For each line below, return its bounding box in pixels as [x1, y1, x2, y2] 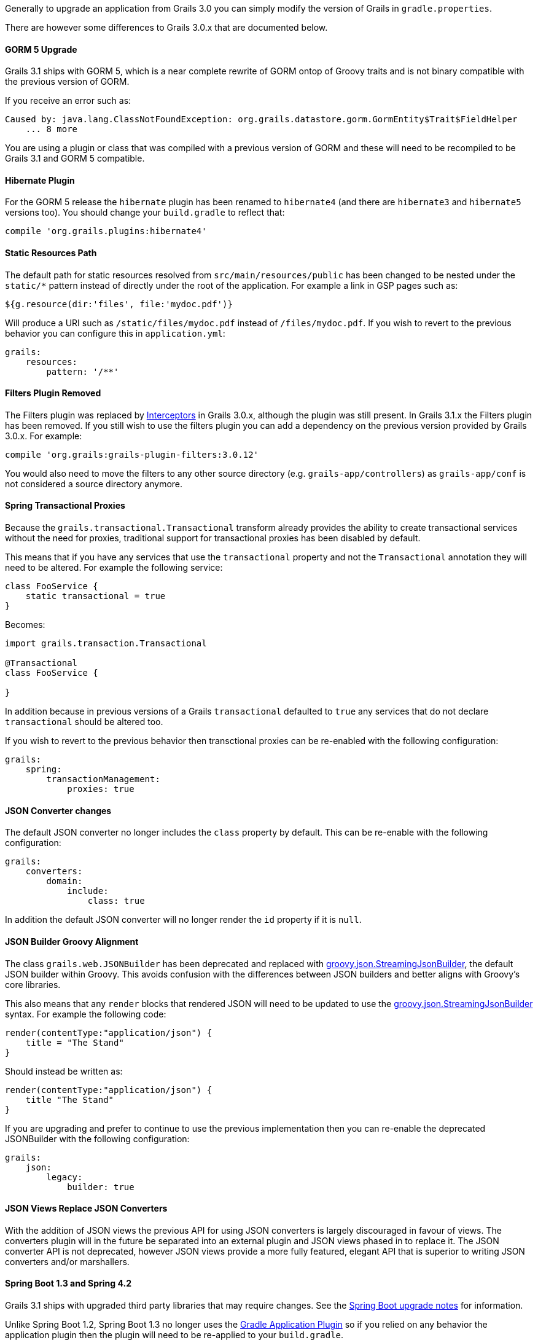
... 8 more [25, 124, 78, 135]
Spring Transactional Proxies [5, 500, 125, 511]
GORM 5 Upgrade [5, 44, 77, 55]
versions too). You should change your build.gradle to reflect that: [5, 207, 285, 218]
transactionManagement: [46, 774, 160, 785]
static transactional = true [25, 591, 166, 601]
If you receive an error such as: [5, 95, 131, 106]
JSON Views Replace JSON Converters [5, 1203, 168, 1214]
